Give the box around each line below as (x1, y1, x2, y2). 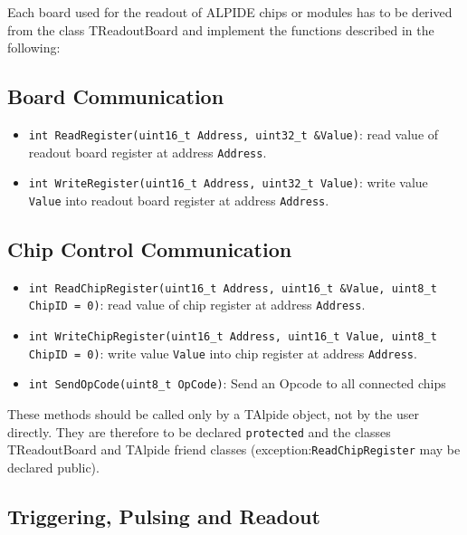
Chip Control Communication (7, 235, 292, 263)
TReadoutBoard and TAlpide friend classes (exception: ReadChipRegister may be (7, 440, 461, 459)
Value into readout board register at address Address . (28, 190, 329, 209)
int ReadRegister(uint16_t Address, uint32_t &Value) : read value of (28, 124, 439, 143)
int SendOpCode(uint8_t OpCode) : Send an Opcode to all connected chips (28, 374, 446, 393)
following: (7, 38, 61, 57)
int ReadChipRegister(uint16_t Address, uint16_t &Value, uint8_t (28, 282, 437, 295)
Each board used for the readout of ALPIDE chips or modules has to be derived (7, 3, 453, 21)
